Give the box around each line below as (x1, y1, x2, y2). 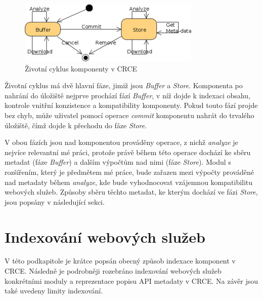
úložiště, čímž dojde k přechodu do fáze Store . (5, 120, 147, 130)
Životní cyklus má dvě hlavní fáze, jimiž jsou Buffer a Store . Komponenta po (5, 80, 243, 91)
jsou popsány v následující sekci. (5, 196, 105, 207)
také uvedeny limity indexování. (5, 285, 103, 296)
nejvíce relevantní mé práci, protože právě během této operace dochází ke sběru (5, 146, 251, 157)
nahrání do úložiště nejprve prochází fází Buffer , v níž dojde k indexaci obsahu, (5, 90, 250, 100)
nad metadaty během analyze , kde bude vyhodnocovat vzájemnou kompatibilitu (5, 176, 253, 187)
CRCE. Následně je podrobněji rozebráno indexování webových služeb (5, 266, 222, 276)
